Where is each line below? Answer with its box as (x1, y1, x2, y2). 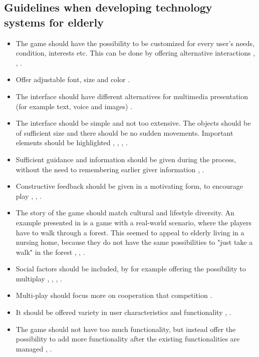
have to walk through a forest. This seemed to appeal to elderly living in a (16, 227, 244, 237)
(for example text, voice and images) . (16, 101, 133, 111)
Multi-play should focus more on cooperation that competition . (16, 290, 212, 300)
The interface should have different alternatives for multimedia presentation (16, 91, 248, 101)
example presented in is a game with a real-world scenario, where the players (16, 217, 252, 227)
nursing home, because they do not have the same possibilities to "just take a (16, 237, 253, 247)
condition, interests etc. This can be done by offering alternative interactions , (16, 48, 255, 58)
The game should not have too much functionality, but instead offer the (16, 323, 236, 334)
